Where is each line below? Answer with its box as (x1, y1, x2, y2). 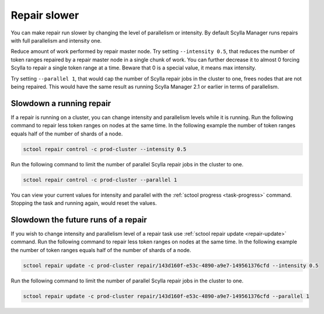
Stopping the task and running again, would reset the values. (11, 199, 157, 207)
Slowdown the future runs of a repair (11, 215, 147, 225)
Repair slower (11, 9, 79, 22)
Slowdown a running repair (11, 98, 111, 108)
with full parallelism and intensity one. (11, 37, 102, 44)
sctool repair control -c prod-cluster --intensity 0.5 (23, 146, 187, 152)
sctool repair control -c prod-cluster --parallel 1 (23, 176, 177, 183)
